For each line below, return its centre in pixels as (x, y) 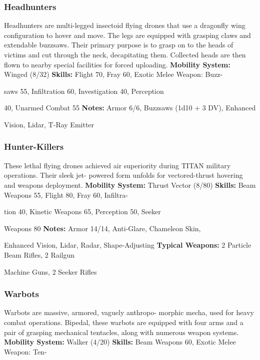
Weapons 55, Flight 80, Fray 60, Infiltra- (66, 194)
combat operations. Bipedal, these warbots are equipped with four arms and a (124, 322)
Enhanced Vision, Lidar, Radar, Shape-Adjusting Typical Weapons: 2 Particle (128, 245)
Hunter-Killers (34, 147)
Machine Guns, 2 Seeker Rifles (50, 271)
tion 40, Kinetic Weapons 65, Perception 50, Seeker (82, 211)
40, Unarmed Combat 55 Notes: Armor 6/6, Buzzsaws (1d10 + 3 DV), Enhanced (130, 108)
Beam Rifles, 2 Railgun (39, 254)
